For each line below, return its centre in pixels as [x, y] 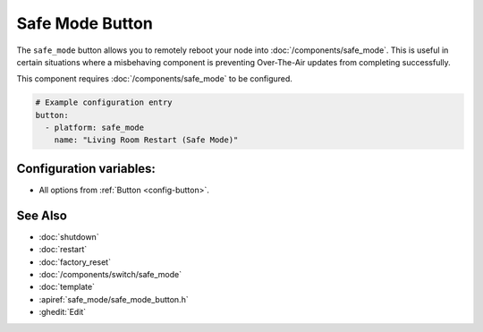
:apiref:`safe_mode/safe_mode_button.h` [114, 299]
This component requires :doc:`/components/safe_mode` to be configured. [154, 79]
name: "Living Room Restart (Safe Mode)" [146, 140]
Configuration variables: [86, 169]
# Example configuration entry [104, 102]
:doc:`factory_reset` [75, 262]
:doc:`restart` [63, 250]
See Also [42, 215]
